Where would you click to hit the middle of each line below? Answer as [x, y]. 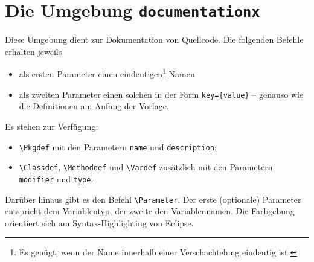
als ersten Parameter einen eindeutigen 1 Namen [107, 73]
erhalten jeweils [34, 51]
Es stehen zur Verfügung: [52, 126]
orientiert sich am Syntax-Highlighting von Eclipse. [99, 222]
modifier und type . [56, 178]
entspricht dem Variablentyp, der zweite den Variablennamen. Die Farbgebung [150, 211]
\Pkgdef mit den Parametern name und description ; [118, 146]
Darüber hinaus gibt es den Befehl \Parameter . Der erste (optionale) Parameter [153, 199]
